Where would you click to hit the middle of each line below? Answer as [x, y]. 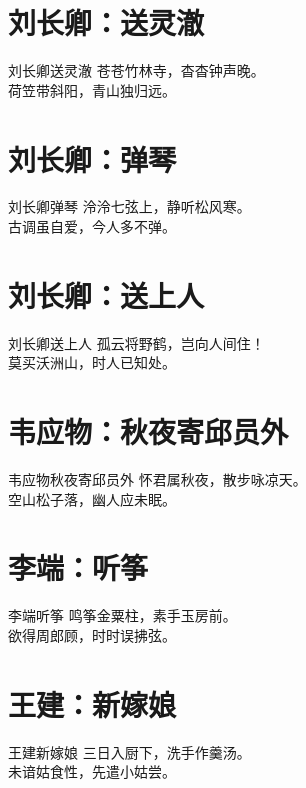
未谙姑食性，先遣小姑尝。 [92, 771]
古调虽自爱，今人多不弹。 [92, 226]
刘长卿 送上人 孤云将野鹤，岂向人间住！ [136, 342]
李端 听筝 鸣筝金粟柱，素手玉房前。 [122, 615]
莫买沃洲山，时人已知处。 [92, 362]
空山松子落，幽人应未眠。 [92, 498]
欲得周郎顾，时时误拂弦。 [92, 634]
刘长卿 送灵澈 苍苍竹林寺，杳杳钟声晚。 [136, 70]
